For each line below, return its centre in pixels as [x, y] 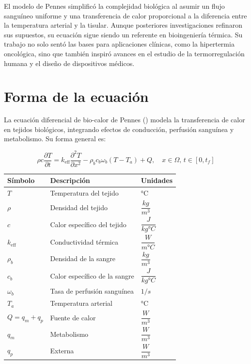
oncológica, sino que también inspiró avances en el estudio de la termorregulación [124, 53]
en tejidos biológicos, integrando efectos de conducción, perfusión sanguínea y [119, 129]
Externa [62, 351]
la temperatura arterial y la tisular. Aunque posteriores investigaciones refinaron [123, 25]
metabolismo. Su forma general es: [55, 139]
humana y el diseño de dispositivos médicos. [69, 63]
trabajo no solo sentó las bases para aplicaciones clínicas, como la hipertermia [119, 44]
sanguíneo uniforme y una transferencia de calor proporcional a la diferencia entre [125, 15]
